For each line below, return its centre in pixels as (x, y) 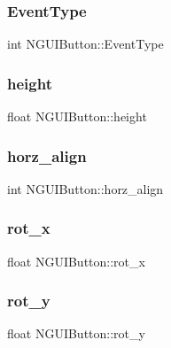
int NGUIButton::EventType (85, 44)
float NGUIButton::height (77, 116)
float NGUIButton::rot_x (76, 261)
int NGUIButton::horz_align (85, 188)
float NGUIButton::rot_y (76, 333)
